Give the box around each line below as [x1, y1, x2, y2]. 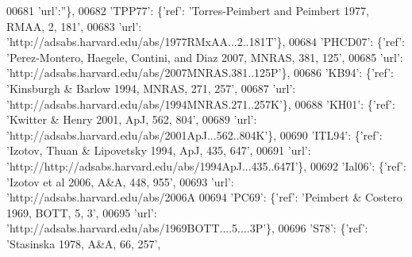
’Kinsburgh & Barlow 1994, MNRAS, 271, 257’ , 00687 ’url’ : [6, 79, 296, 96]
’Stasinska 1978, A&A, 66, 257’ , [6, 235, 161, 251]
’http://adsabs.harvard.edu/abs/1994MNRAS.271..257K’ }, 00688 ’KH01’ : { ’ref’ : [6, 95, 395, 112]
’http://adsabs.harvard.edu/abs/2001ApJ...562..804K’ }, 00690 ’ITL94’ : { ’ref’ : [6, 126, 383, 143]
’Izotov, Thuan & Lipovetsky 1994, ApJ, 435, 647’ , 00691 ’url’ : [6, 142, 311, 159]
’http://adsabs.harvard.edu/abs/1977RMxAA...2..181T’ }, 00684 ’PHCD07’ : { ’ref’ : [6, 33, 405, 50]
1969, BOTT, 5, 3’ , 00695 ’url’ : [6, 204, 157, 221]
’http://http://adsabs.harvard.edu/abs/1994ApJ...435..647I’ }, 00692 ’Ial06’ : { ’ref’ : [6, 157, 406, 174]
